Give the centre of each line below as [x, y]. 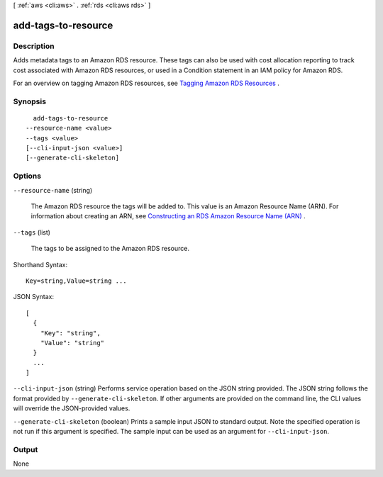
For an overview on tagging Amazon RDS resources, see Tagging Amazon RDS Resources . [146, 83]
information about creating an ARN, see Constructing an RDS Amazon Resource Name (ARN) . [168, 216]
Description [34, 46]
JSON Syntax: [34, 297]
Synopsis [29, 101]
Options [27, 176]
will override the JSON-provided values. [72, 408]
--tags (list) [32, 232]
